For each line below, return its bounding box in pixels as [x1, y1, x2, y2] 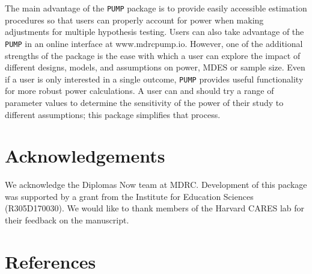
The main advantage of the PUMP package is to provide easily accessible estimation [5, 2, 307, 14]
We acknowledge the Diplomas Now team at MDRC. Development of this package [5, 178, 307, 191]
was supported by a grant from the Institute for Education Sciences [5, 190, 254, 202]
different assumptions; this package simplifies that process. [5, 108, 221, 120]
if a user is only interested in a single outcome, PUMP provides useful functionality [5, 72, 304, 85]
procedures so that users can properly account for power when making [5, 13, 264, 26]
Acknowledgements [5, 143, 165, 168]
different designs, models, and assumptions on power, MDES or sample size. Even [5, 61, 305, 73]
